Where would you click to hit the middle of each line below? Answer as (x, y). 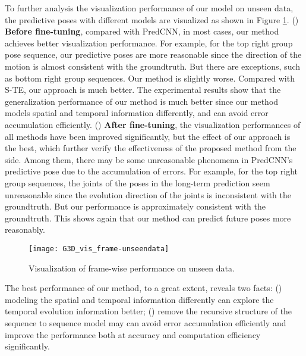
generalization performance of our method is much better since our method (142, 101)
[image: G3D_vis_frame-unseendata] (99, 249)
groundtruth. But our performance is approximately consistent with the (135, 206)
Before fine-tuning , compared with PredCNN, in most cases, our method (142, 31)
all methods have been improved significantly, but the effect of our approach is (148, 136)
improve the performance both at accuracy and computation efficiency (133, 334)
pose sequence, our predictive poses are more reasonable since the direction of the (153, 54)
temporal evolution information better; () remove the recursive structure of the (149, 311)
